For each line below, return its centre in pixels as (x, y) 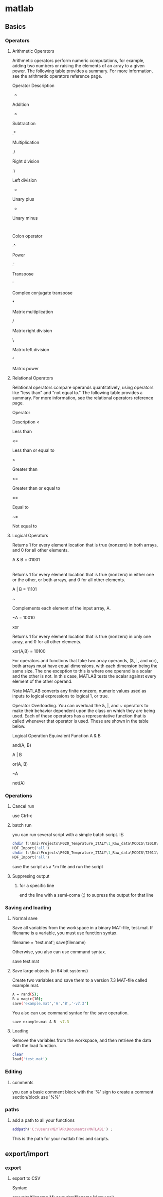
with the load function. (35, 1046)
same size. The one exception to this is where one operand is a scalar (82, 671)
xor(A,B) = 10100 (29, 651)
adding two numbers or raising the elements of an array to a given (78, 65)
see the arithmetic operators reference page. (57, 76)
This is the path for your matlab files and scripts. (61, 1138)
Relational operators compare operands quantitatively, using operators (83, 387)
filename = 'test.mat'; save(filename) (49, 942)
